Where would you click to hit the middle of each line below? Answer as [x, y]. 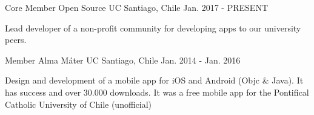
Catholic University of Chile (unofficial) [78, 104]
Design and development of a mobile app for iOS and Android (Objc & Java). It [154, 80]
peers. [16, 40]
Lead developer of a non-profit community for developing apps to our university [153, 28]
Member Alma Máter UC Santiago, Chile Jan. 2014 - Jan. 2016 [123, 60]
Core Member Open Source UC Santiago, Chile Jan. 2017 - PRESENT [136, 7]
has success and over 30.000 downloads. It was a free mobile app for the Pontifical [157, 92]
